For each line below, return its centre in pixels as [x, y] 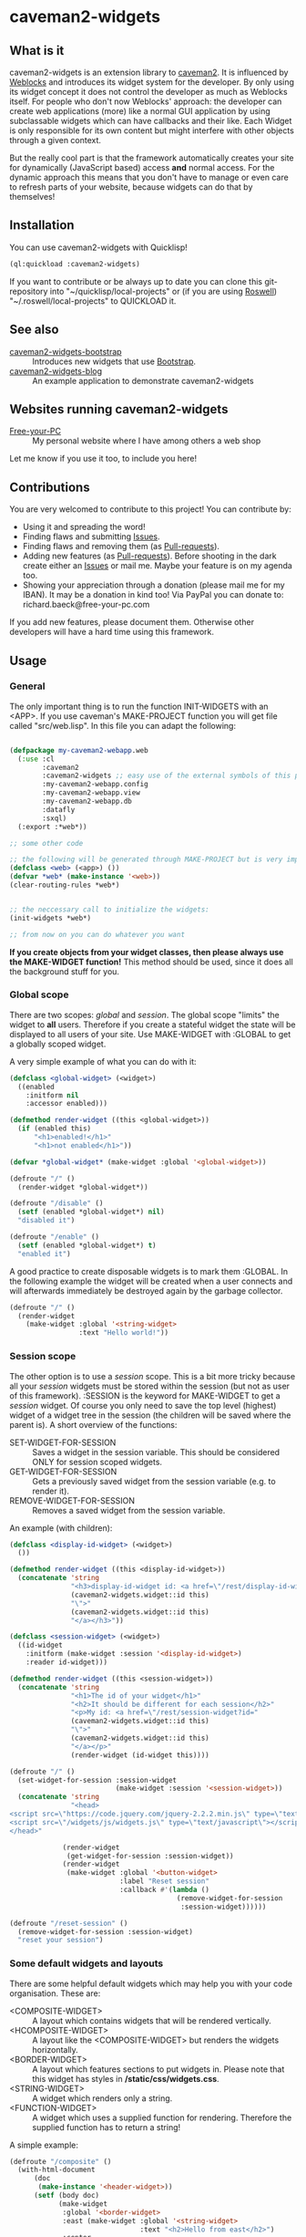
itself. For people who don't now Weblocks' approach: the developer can [146, 101]
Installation [42, 225]
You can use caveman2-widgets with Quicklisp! [99, 247]
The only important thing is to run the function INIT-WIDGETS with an [139, 706]
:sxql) [55, 818]
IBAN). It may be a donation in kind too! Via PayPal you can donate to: [153, 595]
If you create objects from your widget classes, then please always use [147, 952]
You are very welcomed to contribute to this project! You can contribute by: [150, 509]
